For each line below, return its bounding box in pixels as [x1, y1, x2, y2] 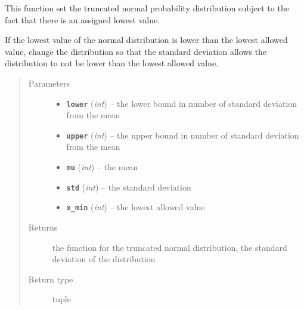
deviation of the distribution [52, 253, 156, 265]
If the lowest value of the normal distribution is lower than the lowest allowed [5, 33, 288, 46]
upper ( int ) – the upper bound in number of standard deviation [66, 128, 299, 141]
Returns [28, 221, 58, 234]
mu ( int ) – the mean [66, 161, 138, 173]
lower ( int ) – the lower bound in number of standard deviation [66, 97, 297, 109]
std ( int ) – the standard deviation [66, 180, 191, 193]
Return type [28, 272, 73, 285]
